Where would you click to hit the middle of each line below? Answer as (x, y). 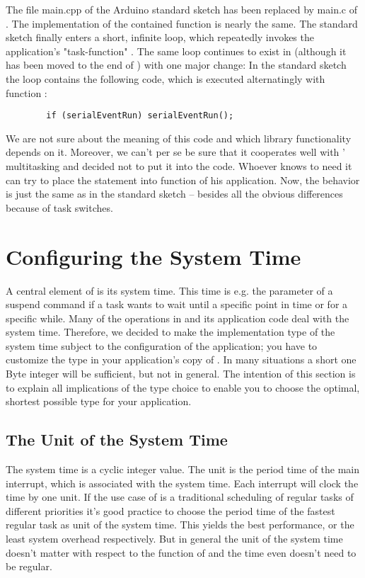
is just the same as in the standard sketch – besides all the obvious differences (174, 194)
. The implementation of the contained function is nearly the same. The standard (182, 23)
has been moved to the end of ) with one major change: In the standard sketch (176, 65)
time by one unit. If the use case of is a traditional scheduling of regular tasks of (180, 497)
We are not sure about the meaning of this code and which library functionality (179, 138)
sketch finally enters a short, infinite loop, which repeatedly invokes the (160, 37)
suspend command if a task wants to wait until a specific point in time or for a (177, 304)
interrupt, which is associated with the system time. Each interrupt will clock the (182, 483)
